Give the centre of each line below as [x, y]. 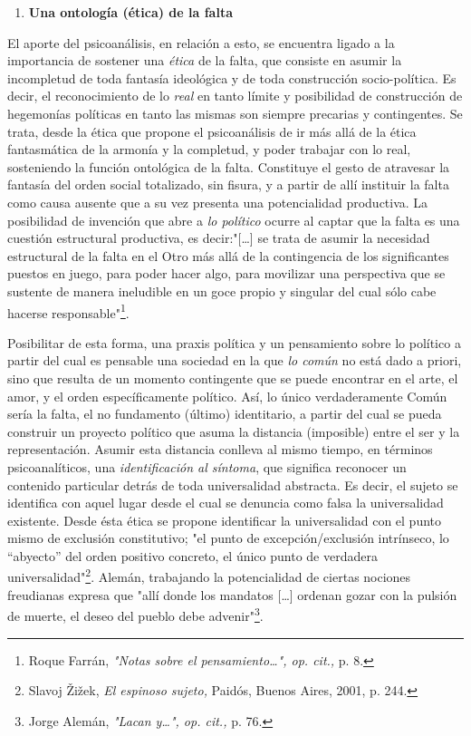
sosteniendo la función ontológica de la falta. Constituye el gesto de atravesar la [229, 166]
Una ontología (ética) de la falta [130, 12]
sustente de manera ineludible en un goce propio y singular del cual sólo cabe [222, 291]
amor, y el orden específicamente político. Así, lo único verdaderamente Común [227, 396]
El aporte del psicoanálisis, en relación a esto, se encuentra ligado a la [201, 42]
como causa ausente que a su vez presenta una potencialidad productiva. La [218, 202]
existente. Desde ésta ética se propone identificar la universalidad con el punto [225, 520]
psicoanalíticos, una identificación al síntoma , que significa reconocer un [207, 466]
